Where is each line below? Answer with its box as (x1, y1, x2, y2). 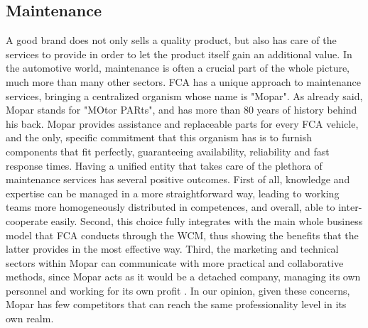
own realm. (6, 311, 54, 326)
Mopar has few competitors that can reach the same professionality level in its (6, 297, 347, 312)
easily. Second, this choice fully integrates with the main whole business (50, 213, 363, 228)
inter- (338, 199, 362, 214)
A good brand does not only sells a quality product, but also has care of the (6, 33, 337, 48)
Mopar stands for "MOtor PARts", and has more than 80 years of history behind (6, 102, 357, 117)
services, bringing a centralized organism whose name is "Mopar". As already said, (6, 88, 363, 103)
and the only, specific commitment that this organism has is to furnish (6, 130, 313, 145)
